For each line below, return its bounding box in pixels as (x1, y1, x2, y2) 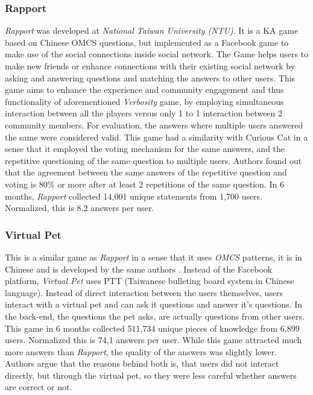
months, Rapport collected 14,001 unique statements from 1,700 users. (5, 189, 263, 202)
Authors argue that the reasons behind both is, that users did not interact (5, 357, 279, 370)
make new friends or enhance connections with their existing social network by (5, 60, 296, 72)
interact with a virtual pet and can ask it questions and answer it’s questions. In (5, 298, 302, 311)
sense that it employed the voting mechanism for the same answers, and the (5, 142, 285, 155)
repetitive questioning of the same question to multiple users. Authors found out (5, 154, 302, 166)
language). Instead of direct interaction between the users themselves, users (5, 286, 283, 299)
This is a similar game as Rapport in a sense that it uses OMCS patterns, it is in (5, 250, 302, 263)
